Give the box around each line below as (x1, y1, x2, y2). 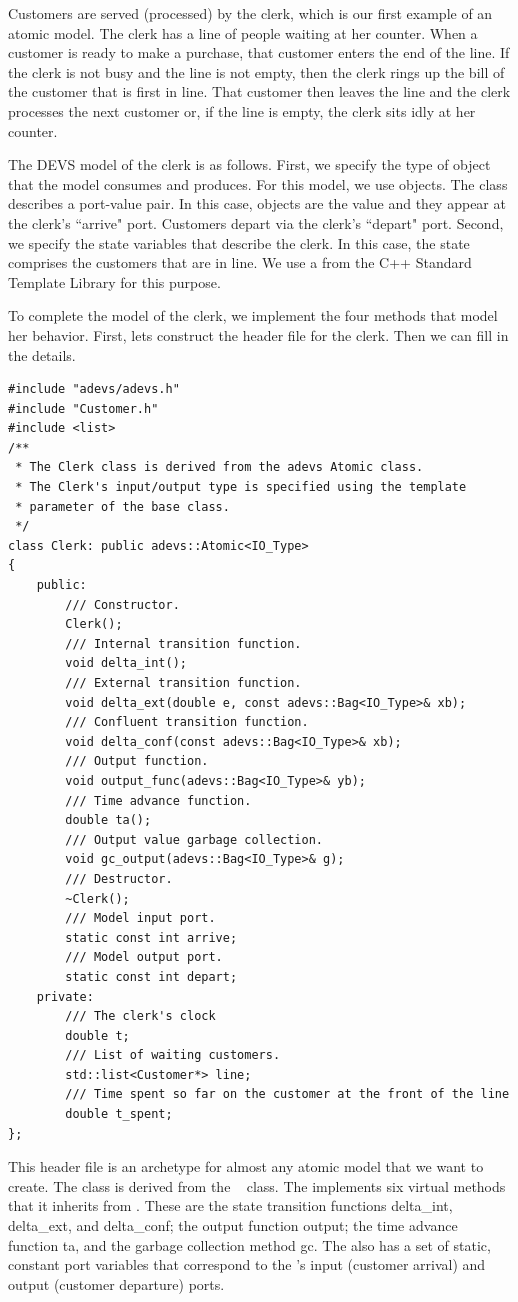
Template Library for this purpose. (8, 271, 221, 292)
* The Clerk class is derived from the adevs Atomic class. (15, 460, 424, 475)
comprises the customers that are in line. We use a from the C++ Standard (8, 252, 472, 273)
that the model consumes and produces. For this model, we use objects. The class (8, 173, 508, 194)
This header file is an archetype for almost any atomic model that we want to (8, 1156, 484, 1177)
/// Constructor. (65, 597, 180, 612)
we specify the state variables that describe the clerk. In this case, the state (8, 232, 470, 253)
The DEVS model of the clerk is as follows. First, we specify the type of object (8, 154, 491, 175)
